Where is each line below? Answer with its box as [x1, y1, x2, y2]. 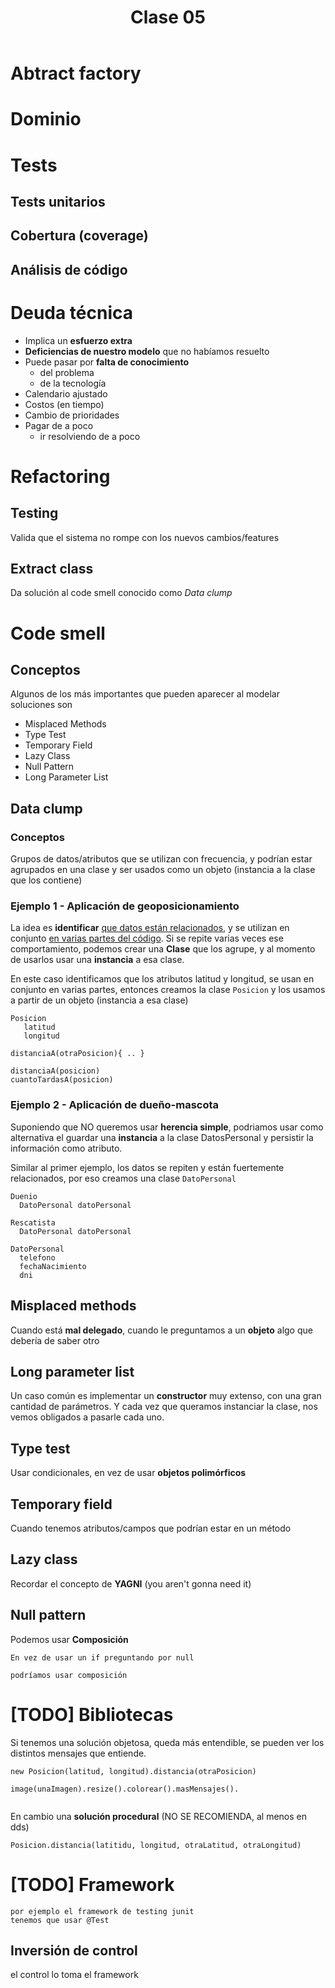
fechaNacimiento [19, 1261, 87, 1271]
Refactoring [10, 465, 111, 488]
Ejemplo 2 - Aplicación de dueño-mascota [10, 1098, 220, 1112]
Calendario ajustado [24, 387, 108, 400]
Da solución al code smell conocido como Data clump [10, 587, 233, 599]
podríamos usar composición [10, 1670, 128, 1680]
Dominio [10, 108, 82, 131]
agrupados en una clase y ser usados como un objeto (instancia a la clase [10, 864, 316, 876]
